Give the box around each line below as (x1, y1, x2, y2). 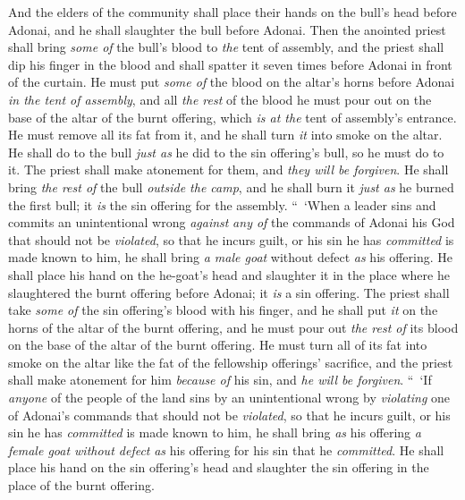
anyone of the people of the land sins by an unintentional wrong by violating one (8, 388, 451, 407)
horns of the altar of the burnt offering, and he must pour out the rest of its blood (8, 318, 459, 336)
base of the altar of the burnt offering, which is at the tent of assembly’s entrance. (8, 107, 457, 126)
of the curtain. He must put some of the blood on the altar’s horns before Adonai (8, 72, 455, 91)
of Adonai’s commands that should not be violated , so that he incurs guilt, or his (8, 405, 451, 424)
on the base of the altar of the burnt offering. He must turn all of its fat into (8, 335, 427, 354)
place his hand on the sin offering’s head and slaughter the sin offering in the (8, 458, 429, 477)
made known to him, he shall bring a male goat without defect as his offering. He (8, 248, 453, 267)
